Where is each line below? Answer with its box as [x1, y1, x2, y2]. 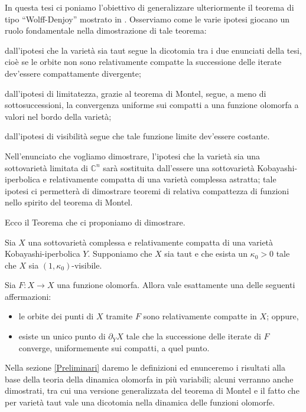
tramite [106, 310, 133, 322]
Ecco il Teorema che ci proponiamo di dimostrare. [5, 215, 185, 228]
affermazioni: [5, 290, 51, 302]
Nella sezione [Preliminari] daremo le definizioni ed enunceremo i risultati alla [5, 361, 286, 374]
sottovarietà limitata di [5, 161, 88, 174]
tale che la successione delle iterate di [126, 330, 261, 342]
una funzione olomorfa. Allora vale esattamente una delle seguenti [57, 279, 295, 291]
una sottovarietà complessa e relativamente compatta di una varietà [28, 236, 274, 248]
